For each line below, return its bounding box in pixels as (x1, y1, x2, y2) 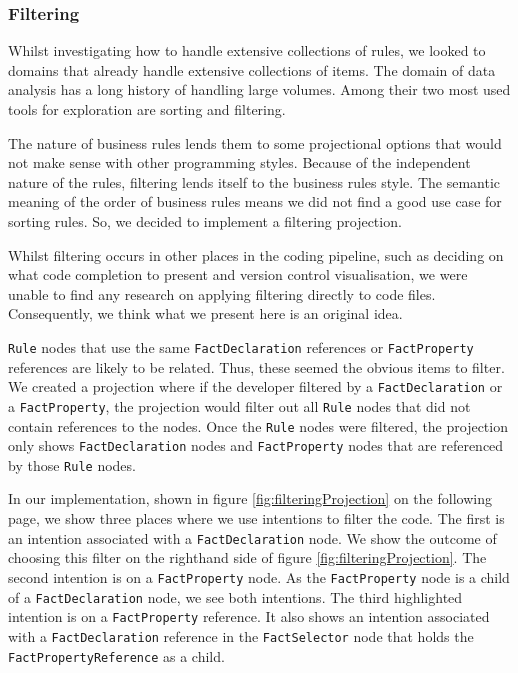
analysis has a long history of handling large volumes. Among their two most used (8, 79, 511, 100)
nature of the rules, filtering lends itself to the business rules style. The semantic (8, 171, 500, 192)
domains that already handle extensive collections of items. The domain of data (8, 59, 496, 80)
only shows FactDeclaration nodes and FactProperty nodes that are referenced (8, 435, 504, 456)
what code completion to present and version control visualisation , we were (8, 264, 468, 285)
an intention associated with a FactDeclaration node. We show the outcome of (8, 527, 497, 548)
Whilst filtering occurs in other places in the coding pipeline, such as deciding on (8, 244, 504, 265)
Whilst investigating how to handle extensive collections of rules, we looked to (8, 40, 486, 61)
